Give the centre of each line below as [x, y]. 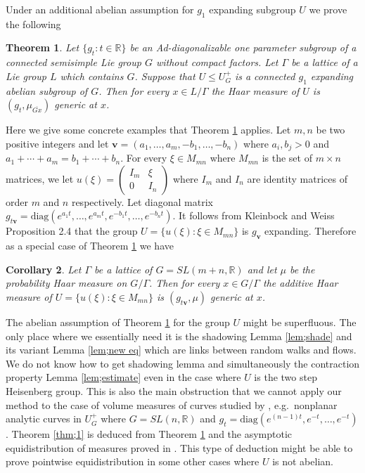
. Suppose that [165, 76]
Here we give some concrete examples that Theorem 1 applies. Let [148, 130]
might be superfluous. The [300, 322]
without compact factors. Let [217, 62]
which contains [92, 76]
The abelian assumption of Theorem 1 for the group [118, 322]
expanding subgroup [252, 9]
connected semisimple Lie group [73, 62]
